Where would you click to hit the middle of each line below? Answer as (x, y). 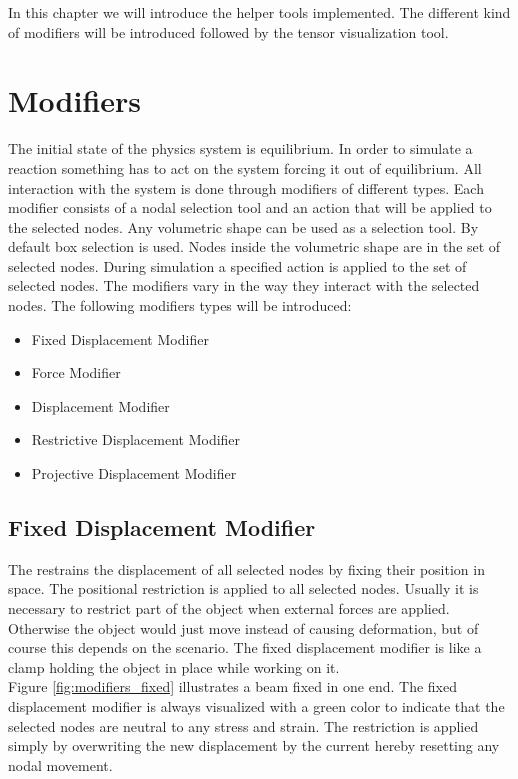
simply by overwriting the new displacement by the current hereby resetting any (254, 745)
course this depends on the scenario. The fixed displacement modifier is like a (245, 647)
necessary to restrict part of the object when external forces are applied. (229, 608)
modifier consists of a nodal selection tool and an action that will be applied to (250, 207)
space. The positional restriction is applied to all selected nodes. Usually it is (243, 588)
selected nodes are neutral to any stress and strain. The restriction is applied (243, 725)
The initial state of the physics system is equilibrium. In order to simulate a (240, 148)
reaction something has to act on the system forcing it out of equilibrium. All (245, 167)
